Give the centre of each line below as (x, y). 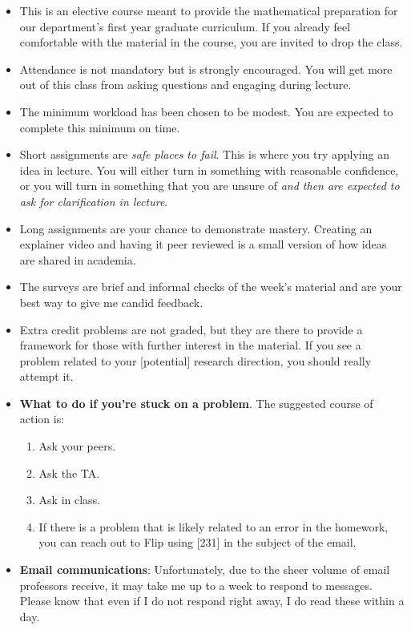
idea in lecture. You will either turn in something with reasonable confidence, (209, 170)
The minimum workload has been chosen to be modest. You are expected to (206, 111)
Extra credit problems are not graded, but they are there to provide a (191, 329)
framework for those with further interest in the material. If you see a (190, 345)
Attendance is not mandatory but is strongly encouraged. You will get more (206, 69)
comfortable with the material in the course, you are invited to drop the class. (211, 42)
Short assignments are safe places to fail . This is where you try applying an (204, 154)
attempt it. (46, 376)
